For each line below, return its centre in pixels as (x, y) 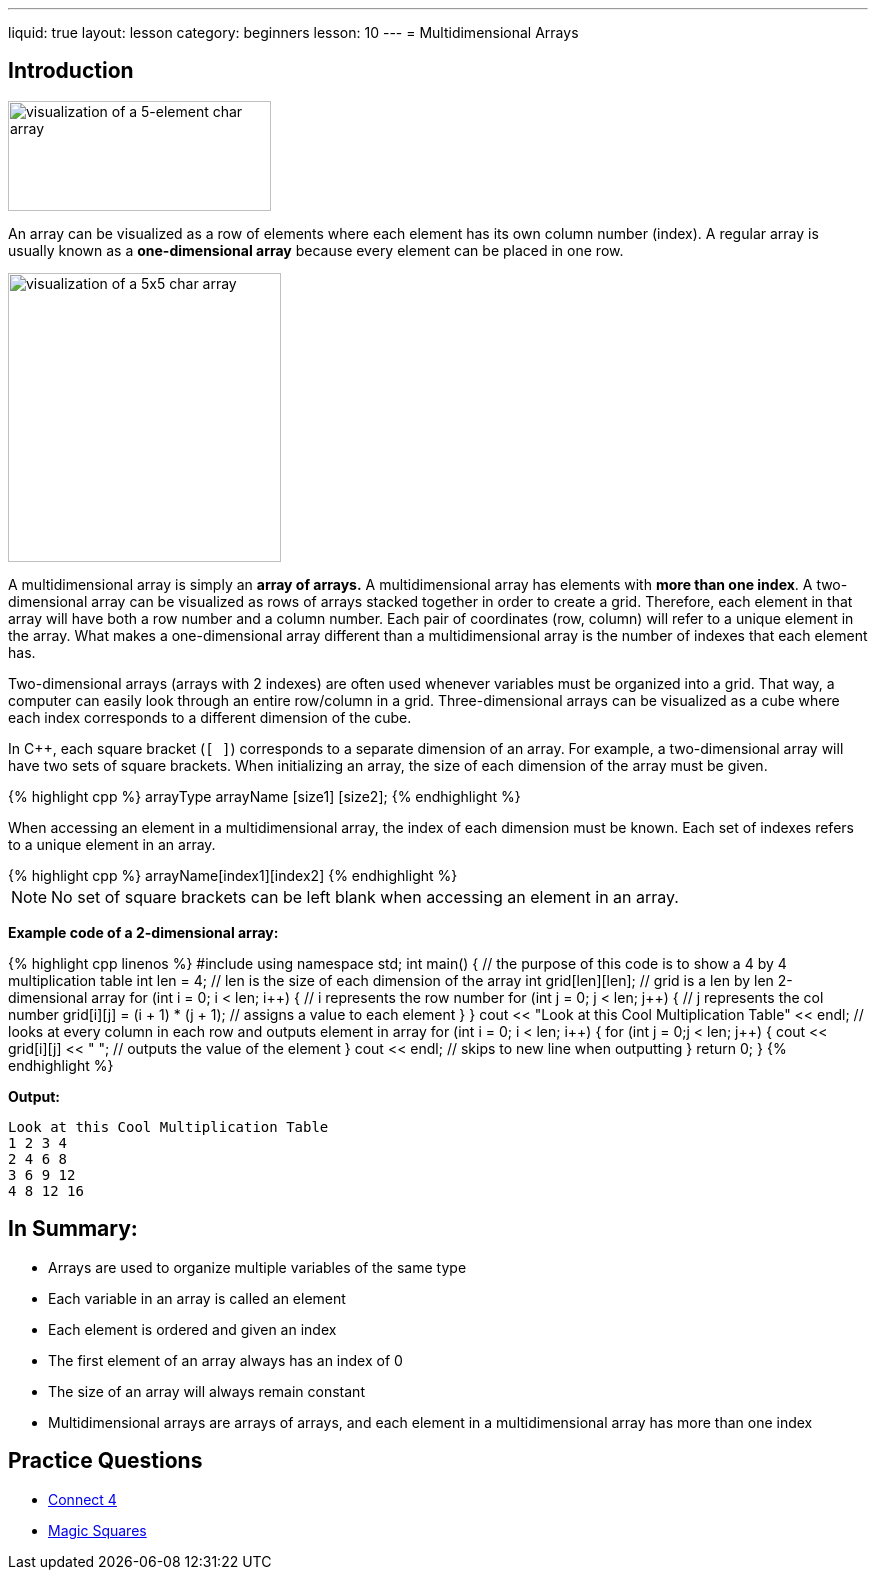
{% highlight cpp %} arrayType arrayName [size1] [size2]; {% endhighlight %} (264, 796)
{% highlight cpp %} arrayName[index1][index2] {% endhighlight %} (233, 875)
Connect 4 (82, 1499)
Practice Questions (105, 1461)
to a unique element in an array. (112, 844)
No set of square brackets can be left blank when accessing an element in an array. (365, 896)
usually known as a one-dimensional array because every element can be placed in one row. (316, 250)
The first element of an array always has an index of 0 (225, 1360)
